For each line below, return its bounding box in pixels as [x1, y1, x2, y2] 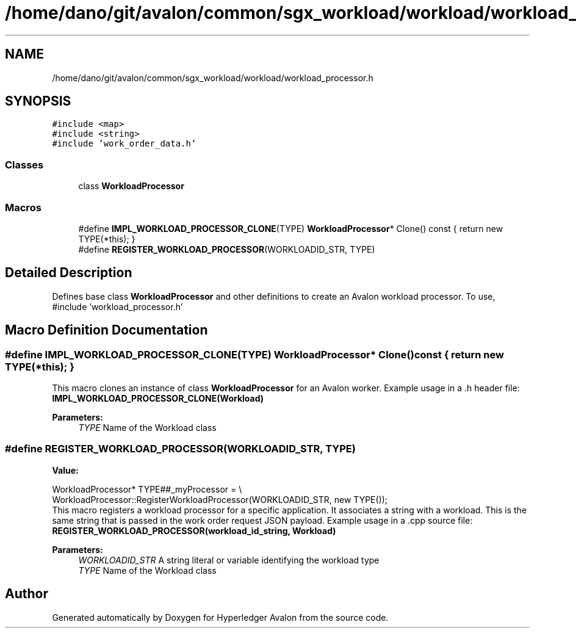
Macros [5, 201, 41, 214]
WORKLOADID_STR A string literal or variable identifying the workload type [78, 554, 380, 565]
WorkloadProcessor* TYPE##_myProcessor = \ [52, 483, 242, 494]
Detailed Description [5, 265, 132, 281]
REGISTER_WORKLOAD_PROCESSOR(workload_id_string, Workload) [52, 525, 336, 536]
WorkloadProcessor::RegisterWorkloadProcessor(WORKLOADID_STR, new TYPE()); [52, 494, 388, 505]
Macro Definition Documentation [5, 322, 208, 338]
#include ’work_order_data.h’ [52, 139, 196, 149]
